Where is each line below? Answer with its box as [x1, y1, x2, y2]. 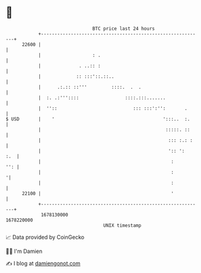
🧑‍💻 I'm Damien [5, 247, 43, 255]
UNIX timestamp [103, 222, 142, 229]
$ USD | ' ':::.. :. [5, 116, 190, 122]
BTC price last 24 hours [92, 26, 155, 32]
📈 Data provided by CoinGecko [5, 233, 85, 241]
